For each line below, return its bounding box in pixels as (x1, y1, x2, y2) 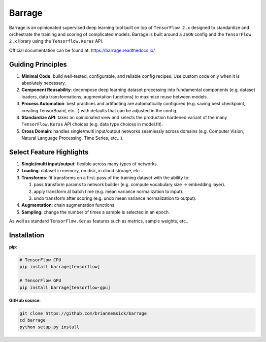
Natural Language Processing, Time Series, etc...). (21, 135, 124, 141)
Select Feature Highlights (9, 148, 89, 156)
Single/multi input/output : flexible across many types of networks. (21, 161, 158, 167)
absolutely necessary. (21, 80, 66, 86)
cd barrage (19, 317, 46, 323)
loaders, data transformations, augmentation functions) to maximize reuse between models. (21, 93, 208, 99)
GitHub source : (9, 297, 41, 303)
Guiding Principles (9, 60, 67, 68)
